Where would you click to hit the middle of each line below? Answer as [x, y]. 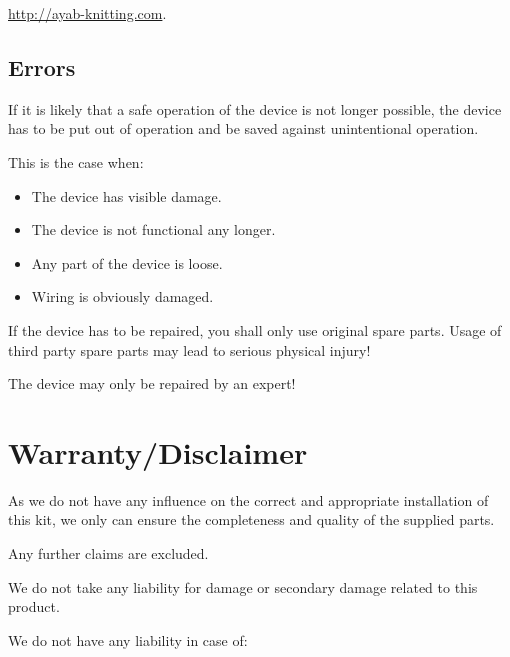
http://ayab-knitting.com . [87, 13]
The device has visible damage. [126, 195]
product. [34, 606]
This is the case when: [76, 161]
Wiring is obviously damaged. [122, 296]
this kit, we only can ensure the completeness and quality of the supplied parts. [251, 519]
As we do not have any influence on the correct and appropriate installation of [248, 499]
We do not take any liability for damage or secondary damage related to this [243, 586]
